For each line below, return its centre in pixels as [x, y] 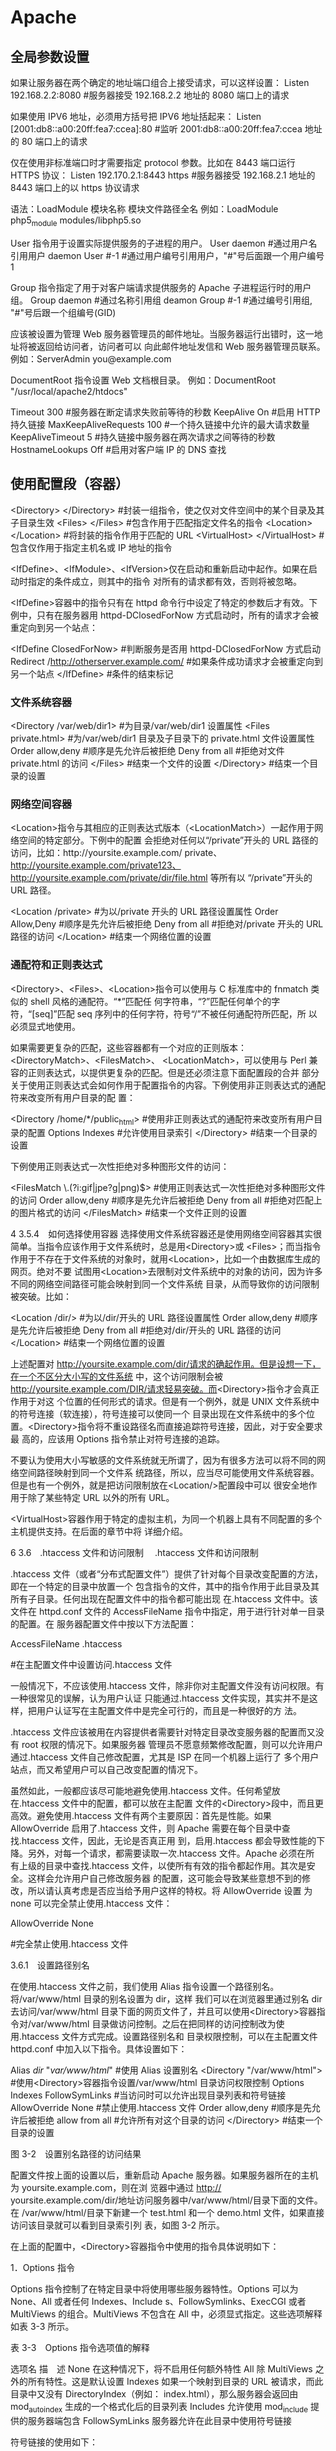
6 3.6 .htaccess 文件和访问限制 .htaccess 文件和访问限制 [134, 1553]
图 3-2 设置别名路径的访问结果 [76, 2154]
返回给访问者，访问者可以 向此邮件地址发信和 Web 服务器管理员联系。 [181, 346]
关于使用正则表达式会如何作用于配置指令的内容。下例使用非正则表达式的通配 [168, 1085]
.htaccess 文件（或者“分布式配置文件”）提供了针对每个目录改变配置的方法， [167, 1574]
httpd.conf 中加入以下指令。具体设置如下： [99, 2049]
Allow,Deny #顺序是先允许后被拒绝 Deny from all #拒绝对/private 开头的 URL [167, 924]
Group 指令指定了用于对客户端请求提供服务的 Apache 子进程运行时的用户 [161, 287]
